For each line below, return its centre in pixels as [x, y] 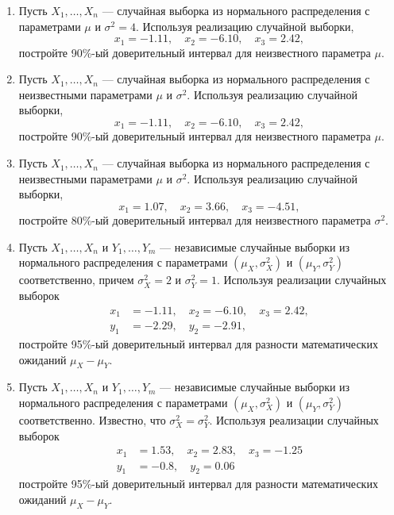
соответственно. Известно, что [92, 419]
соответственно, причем [76, 280]
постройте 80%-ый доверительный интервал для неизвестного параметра [195, 220]
